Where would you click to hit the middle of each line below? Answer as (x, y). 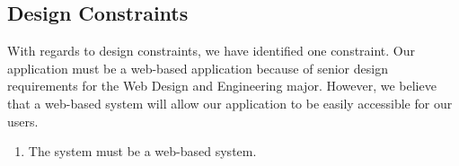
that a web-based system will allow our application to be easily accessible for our (230, 103)
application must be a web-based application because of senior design (198, 68)
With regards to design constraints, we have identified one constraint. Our (212, 51)
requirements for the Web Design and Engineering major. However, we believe (222, 86)
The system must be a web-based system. (142, 151)
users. (23, 121)
